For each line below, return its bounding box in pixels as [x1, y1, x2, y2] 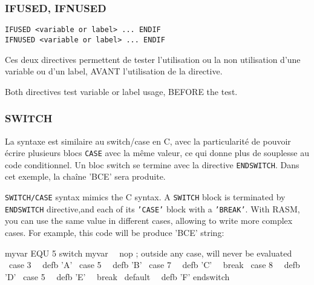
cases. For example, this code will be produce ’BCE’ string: [5, 226, 224, 238]
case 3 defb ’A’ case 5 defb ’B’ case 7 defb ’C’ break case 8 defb [8, 258, 300, 271]
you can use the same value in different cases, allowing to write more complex [5, 214, 293, 227]
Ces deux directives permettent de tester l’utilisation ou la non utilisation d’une [5, 53, 301, 65]
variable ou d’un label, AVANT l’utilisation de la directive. [5, 65, 223, 77]
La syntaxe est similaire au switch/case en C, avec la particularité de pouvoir [5, 134, 291, 147]
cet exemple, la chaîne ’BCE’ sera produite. [5, 170, 166, 183]
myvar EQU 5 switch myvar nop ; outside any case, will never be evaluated [5, 246, 292, 259]
